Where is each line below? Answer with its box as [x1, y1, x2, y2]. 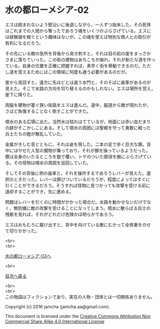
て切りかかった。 [5, 228, 40, 234]
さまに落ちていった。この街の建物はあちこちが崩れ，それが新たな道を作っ [5, 56, 156, 62]
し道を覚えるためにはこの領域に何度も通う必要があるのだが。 [5, 69, 130, 75]
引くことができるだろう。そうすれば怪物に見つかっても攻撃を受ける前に [5, 182, 151, 188]
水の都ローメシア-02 [5, 4, 89, 16]
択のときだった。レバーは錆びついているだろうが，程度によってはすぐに [5, 176, 151, 182]
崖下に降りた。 [5, 91, 35, 97]
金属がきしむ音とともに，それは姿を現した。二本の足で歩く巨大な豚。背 [5, 141, 151, 147]
